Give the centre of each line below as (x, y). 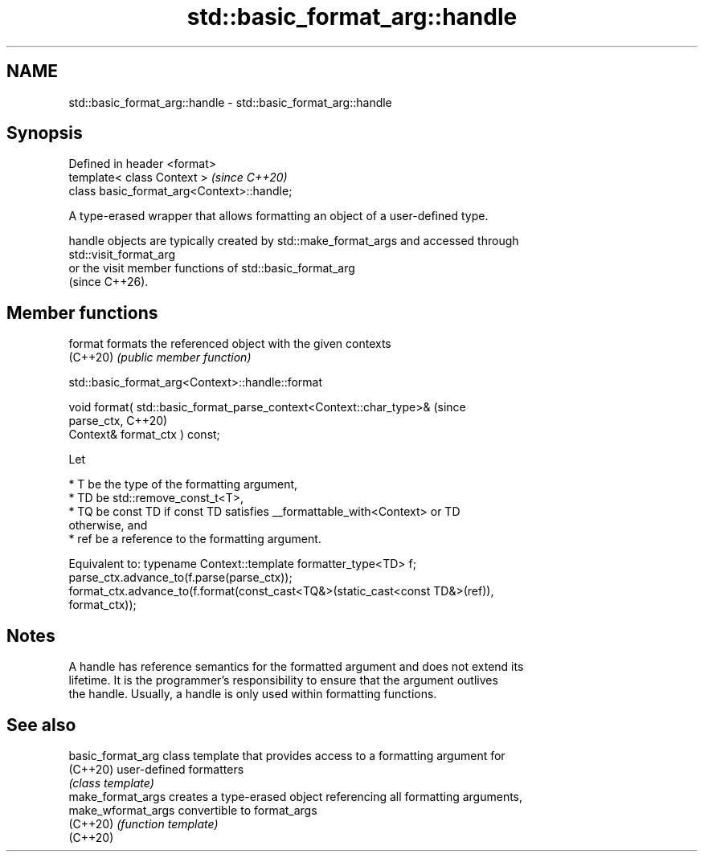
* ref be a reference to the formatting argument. (195, 539)
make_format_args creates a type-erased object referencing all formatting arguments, (296, 796)
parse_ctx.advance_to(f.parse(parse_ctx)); (180, 578)
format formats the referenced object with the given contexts (230, 344)
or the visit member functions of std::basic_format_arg (212, 268)
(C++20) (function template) (143, 823)
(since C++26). (108, 282)
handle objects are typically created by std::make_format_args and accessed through (294, 241)
